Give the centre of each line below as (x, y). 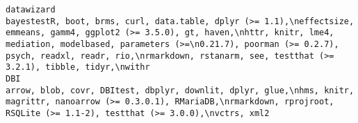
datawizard (31, 10)
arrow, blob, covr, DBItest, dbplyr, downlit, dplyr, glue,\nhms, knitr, (180, 90)
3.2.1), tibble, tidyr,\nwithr (78, 67)
